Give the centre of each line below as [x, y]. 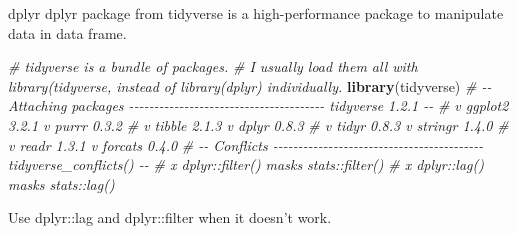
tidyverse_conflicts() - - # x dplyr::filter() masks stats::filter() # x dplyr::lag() [246, 164]
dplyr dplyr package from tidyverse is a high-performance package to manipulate [256, 13]
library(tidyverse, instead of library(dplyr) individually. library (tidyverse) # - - [250, 85]
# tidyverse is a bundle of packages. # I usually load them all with [213, 66]
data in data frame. [67, 32]
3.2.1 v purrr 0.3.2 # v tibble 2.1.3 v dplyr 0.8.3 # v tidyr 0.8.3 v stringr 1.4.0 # [258, 124]
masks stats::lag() [61, 183]
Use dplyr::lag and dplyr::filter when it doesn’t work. [170, 217]
